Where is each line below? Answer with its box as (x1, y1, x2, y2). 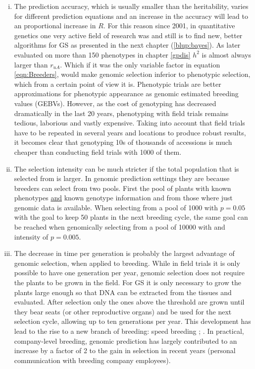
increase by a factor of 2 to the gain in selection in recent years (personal (14, 345, 236, 356)
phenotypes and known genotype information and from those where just (14, 192, 233, 203)
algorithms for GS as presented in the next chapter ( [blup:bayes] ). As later (14, 40, 241, 50)
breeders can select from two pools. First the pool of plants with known (14, 183, 231, 193)
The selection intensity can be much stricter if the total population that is (14, 163, 239, 174)
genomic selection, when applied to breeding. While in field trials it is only (14, 257, 240, 268)
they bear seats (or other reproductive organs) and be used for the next (14, 306, 232, 316)
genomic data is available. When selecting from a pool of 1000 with (14, 202, 218, 212)
